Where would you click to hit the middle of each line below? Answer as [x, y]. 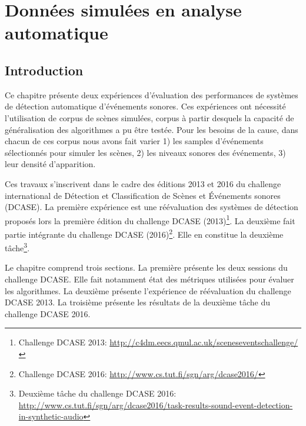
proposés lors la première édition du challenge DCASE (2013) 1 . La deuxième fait [150, 219]
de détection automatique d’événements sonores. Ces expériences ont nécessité [145, 106]
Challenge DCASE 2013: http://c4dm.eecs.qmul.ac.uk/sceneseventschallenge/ [158, 342]
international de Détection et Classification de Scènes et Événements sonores [143, 195]
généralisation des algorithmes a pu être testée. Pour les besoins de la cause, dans [152, 129]
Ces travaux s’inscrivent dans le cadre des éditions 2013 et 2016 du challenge [143, 183]
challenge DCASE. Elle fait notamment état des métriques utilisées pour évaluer [149, 279]
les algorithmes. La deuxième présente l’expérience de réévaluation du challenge [148, 290]
